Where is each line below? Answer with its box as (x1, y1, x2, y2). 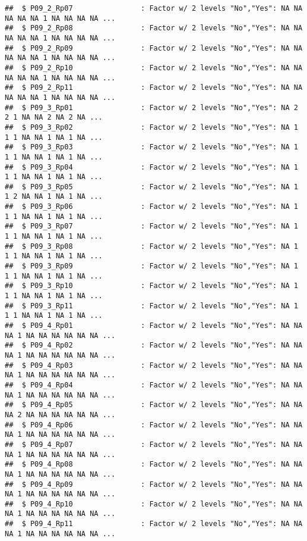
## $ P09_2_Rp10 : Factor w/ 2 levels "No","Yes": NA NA (5, 63, 303, 72)
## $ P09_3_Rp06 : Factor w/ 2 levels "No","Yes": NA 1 (5, 202, 298, 211)
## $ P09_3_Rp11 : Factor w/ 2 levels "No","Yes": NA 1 (5, 301, 298, 310)
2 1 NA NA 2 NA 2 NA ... (5, 113, 103, 122)
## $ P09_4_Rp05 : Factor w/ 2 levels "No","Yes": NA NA (5, 401, 303, 409)
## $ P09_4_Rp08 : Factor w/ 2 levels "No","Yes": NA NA (5, 460, 303, 469)
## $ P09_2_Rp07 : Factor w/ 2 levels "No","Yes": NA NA (5, 4, 303, 12)
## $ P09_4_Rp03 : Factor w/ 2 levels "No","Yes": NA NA (5, 361, 303, 370)
